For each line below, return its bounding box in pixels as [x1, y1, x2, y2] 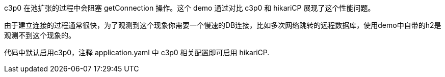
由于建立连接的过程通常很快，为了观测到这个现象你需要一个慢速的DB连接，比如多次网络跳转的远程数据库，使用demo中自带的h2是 [4, 21, 441, 29]
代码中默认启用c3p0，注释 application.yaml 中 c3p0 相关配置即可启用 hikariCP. [4, 48, 270, 57]
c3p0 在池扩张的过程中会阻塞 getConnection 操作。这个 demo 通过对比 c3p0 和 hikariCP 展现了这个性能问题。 [4, 4, 375, 12]
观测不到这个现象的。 [4, 31, 75, 40]
